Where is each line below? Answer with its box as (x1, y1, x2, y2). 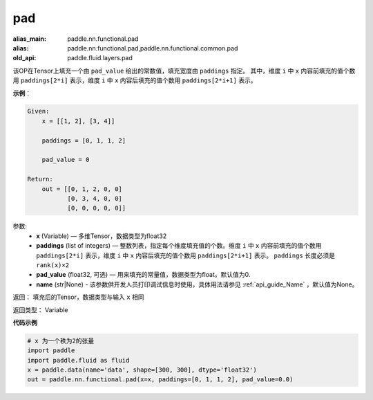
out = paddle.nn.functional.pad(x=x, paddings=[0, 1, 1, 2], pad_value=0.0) (27, 376, 294, 383)
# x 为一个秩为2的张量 (27, 336, 95, 345)
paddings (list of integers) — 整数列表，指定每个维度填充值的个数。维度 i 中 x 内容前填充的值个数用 (36, 242, 322, 250)
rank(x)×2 (36, 261, 69, 269)
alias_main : (12, 35, 46, 43)
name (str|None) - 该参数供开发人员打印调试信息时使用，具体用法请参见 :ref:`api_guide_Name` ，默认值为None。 (36, 280, 358, 289)
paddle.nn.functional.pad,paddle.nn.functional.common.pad (67, 44, 238, 52)
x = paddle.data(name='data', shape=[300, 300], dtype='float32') (27, 366, 257, 374)
